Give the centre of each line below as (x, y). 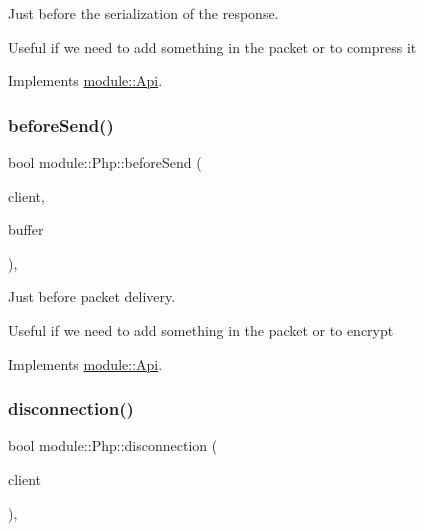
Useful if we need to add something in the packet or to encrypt (201, 329)
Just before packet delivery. (92, 296)
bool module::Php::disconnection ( (113, 445)
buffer (26, 229)
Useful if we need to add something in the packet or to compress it (212, 46)
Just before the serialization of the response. (143, 13)
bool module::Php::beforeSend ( (105, 162)
